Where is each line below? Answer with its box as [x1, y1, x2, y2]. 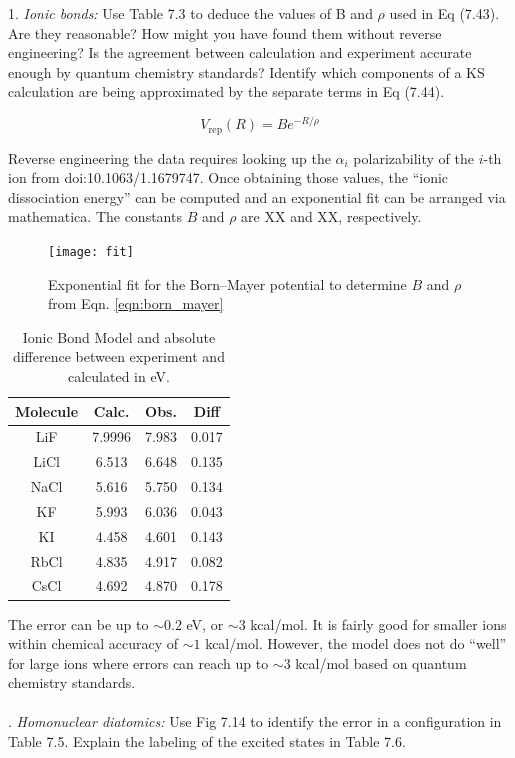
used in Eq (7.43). [389, 3, 500, 23]
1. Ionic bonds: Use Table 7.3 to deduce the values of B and [8, 3, 373, 23]
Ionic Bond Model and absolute [22, 326, 216, 347]
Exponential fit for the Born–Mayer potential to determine [48, 273, 407, 294]
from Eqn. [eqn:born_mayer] [48, 293, 224, 314]
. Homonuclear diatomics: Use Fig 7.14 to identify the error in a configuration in [8, 711, 502, 732]
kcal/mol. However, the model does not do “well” [205, 633, 507, 654]
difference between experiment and [12, 346, 225, 367]
